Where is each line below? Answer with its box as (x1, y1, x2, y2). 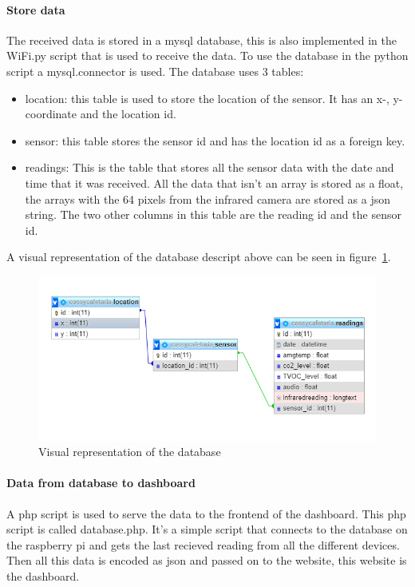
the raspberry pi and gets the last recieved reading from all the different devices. (6, 536, 400, 553)
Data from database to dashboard (6, 474, 196, 491)
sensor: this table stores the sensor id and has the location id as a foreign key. (25, 132, 405, 149)
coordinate (25, 105, 77, 122)
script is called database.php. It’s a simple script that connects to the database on (6, 521, 408, 537)
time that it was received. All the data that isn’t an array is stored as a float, (25, 174, 404, 191)
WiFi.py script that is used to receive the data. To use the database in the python (6, 47, 409, 64)
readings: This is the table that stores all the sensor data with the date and (25, 159, 394, 176)
